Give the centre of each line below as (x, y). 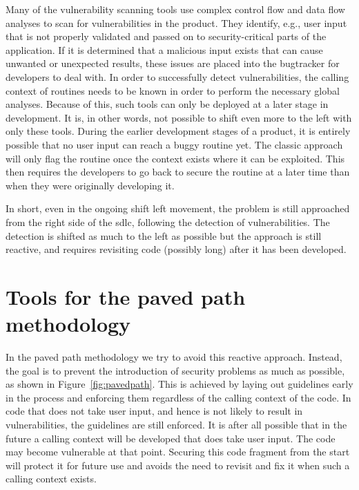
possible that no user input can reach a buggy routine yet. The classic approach (174, 144)
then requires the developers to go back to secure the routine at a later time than (178, 172)
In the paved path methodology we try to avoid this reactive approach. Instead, (174, 357)
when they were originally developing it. (90, 185)
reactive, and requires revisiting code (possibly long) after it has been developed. (176, 249)
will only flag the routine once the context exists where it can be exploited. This (175, 158)
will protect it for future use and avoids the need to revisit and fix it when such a (178, 465)
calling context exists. (51, 479)
